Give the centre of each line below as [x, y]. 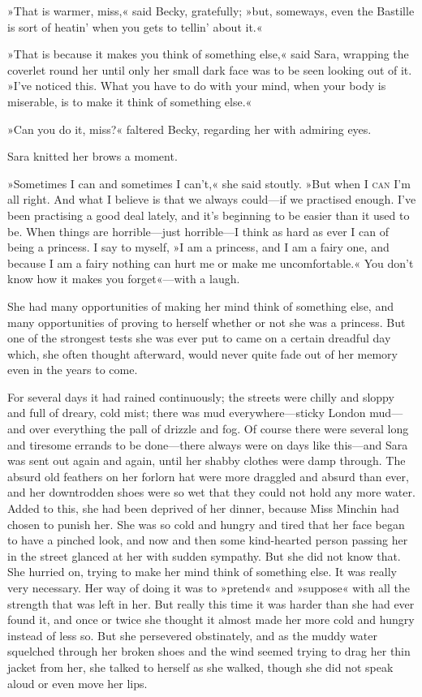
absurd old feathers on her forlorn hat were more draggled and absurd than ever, [208, 476]
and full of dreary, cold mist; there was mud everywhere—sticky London [187, 413]
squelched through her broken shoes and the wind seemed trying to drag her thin [209, 651]
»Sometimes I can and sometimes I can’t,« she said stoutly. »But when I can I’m [209, 183]
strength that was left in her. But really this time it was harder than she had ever [211, 603]
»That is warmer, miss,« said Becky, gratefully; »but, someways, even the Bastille [211, 11]
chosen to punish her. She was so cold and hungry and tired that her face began [206, 524]
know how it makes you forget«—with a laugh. [124, 279]
